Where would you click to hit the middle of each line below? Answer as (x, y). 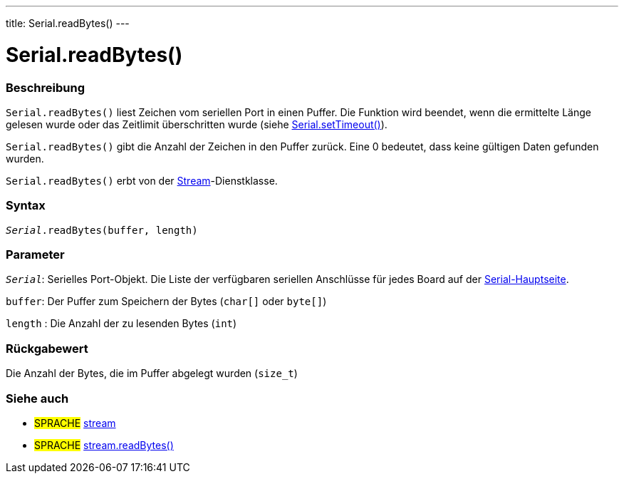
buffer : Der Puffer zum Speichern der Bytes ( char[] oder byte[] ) (166, 302)
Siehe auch (37, 398)
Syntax (26, 206)
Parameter (35, 254)
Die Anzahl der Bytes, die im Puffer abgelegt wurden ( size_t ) (152, 374)
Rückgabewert (47, 348)
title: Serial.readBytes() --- (68, 23)
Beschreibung (46, 87)
